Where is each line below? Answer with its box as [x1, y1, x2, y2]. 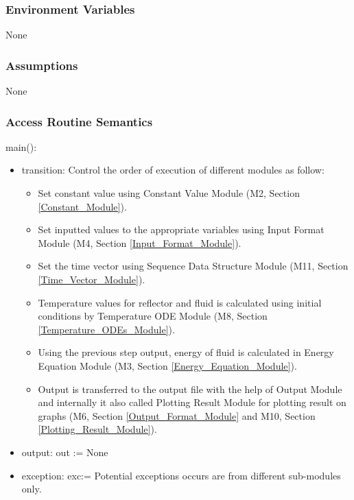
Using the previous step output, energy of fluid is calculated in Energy [38, 345, 334, 359]
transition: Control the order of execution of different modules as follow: [21, 163, 324, 177]
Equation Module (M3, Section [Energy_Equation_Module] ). [38, 358, 297, 372]
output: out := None [21, 444, 108, 459]
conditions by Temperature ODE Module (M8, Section [38, 309, 268, 323]
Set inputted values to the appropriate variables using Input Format [38, 222, 324, 237]
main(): [5, 139, 37, 154]
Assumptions [5, 56, 78, 73]
